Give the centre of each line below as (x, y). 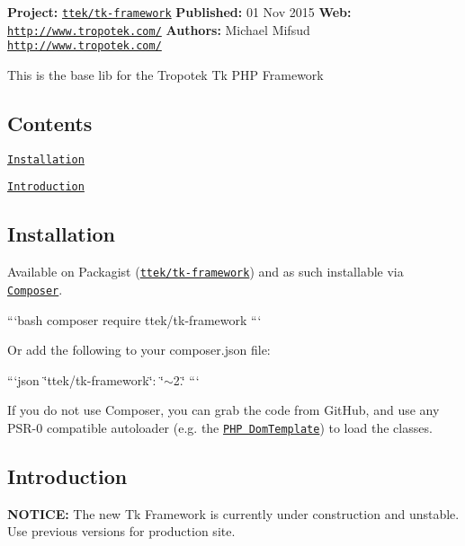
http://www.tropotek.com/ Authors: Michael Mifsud (159, 29)
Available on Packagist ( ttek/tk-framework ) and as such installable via (206, 272)
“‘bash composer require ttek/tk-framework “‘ (134, 319)
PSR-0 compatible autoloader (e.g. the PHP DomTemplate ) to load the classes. (220, 427)
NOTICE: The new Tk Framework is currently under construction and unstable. (233, 513)
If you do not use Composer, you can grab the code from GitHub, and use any (224, 410)
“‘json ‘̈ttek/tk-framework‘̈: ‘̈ (86, 379)
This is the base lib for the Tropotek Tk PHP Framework (165, 74)
